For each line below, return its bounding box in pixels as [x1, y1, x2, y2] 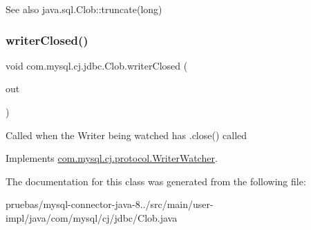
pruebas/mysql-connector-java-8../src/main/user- [6, 197, 214, 211]
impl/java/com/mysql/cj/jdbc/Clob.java [6, 210, 178, 224]
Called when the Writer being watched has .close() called [6, 127, 247, 142]
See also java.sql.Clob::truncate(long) [6, 2, 162, 16]
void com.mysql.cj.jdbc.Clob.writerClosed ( [6, 58, 188, 72]
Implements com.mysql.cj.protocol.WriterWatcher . [6, 151, 218, 165]
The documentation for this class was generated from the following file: [6, 174, 306, 188]
